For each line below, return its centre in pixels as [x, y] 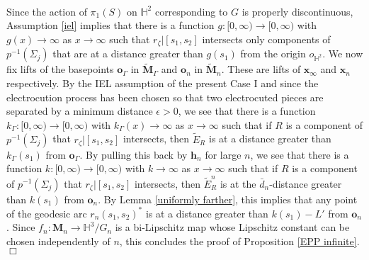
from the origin [273, 53]
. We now [343, 53]
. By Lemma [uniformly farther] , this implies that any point [228, 199]
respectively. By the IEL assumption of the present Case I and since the [163, 83]
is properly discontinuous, [297, 11]
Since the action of [47, 11]
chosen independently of [58, 241]
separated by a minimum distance [80, 111]
